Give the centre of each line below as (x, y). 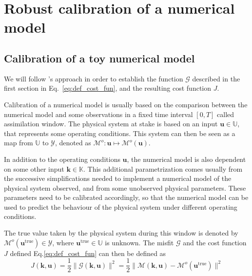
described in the (216, 78)
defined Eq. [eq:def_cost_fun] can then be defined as (88, 253)
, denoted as (73, 143)
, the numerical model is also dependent (186, 159)
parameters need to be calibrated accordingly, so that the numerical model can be (126, 197)
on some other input (34, 168)
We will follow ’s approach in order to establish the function (94, 78)
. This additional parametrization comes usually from (163, 168)
